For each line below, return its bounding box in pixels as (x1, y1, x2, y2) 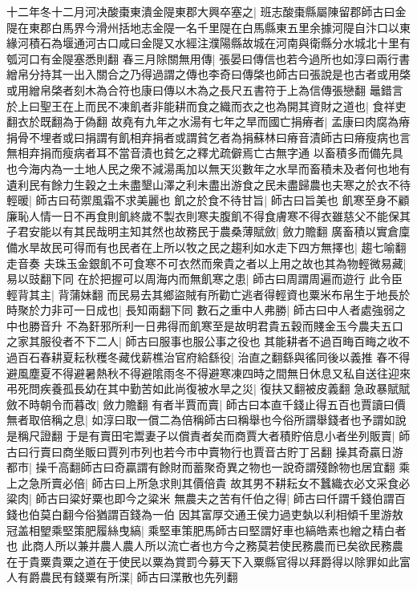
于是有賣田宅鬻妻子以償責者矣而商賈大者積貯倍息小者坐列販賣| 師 (66, 427, 411, 444)
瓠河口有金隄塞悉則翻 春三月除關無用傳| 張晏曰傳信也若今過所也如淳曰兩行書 (6, 50, 411, 67)
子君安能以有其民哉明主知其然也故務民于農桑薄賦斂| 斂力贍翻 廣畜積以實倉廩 (6, 223, 411, 240)
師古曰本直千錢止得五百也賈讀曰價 (225, 395, 406, 412)
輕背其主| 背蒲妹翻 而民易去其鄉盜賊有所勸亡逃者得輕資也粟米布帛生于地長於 (6, 285, 411, 302)
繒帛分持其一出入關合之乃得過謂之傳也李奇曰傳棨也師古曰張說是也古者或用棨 (6, 66, 411, 83)
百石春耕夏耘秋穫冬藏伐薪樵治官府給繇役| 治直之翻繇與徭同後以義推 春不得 (17, 349, 411, 366)
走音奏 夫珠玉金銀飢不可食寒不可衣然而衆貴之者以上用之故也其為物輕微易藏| (6, 254, 407, 271)
